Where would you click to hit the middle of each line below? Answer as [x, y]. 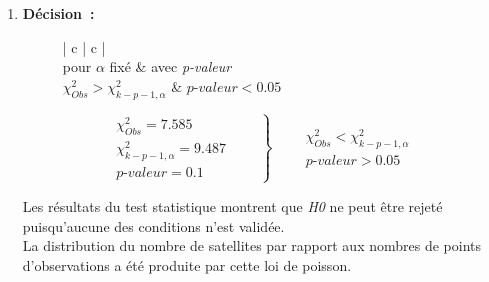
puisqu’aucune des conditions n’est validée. [153, 225]
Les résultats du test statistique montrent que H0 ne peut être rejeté [232, 205]
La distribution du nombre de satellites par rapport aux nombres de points [251, 245]
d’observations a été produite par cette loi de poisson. [187, 264]
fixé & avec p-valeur [170, 66]
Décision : [58, 13]
